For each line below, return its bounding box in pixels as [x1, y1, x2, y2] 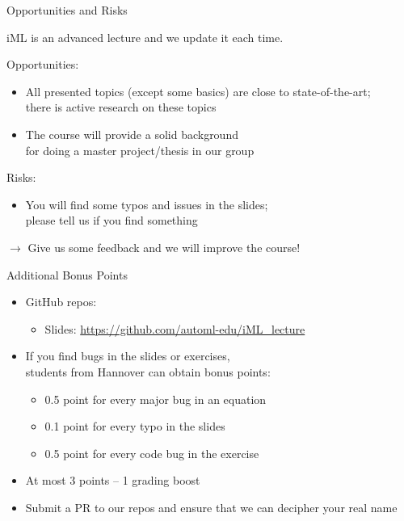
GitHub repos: [25, 293, 97, 310]
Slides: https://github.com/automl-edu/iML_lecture [44, 320, 305, 337]
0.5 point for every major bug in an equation [44, 390, 267, 407]
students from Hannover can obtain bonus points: [25, 363, 271, 380]
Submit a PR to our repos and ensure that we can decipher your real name [25, 498, 398, 515]
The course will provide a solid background [25, 125, 238, 142]
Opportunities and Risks [6, 2, 128, 18]
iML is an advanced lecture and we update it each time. [6, 28, 284, 45]
